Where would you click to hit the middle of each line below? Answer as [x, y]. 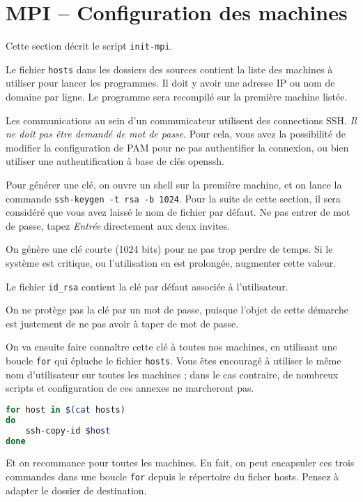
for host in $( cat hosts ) [65, 409]
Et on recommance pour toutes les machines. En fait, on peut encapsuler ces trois [180, 463]
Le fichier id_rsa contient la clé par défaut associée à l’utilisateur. [147, 286]
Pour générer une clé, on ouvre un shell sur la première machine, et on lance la [174, 184]
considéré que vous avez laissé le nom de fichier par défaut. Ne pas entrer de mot [178, 212]
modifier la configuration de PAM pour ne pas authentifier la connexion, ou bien [177, 147]
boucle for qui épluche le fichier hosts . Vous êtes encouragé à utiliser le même [173, 361]
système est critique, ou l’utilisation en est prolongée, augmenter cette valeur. [171, 263]
